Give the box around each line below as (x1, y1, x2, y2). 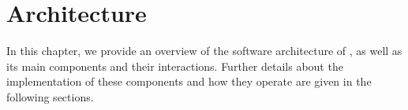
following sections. (6, 88, 94, 104)
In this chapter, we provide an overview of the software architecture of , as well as (6, 42, 402, 59)
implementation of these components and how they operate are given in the (6, 73, 372, 90)
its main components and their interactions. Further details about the (6, 57, 343, 74)
